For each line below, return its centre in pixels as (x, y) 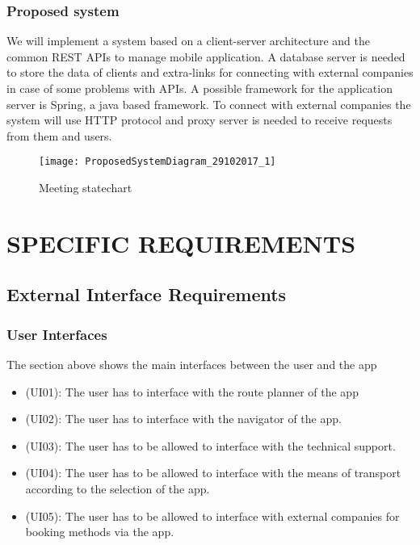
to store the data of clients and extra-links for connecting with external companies (210, 72)
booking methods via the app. (100, 532)
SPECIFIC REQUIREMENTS (181, 243)
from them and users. (59, 135)
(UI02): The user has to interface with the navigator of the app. (183, 419)
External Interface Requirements (147, 294)
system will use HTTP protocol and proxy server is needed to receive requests (199, 120)
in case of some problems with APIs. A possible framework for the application (199, 88)
